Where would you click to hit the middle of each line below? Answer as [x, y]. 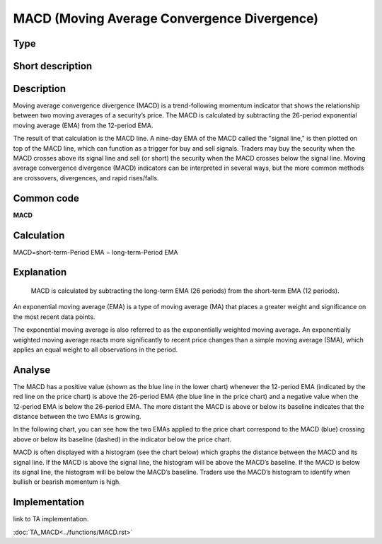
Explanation [40, 272]
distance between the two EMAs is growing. [77, 417]
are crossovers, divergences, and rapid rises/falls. [86, 178]
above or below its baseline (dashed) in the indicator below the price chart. [122, 439]
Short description [53, 66]
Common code [46, 198]
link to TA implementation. [51, 519]
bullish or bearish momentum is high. [67, 482]
